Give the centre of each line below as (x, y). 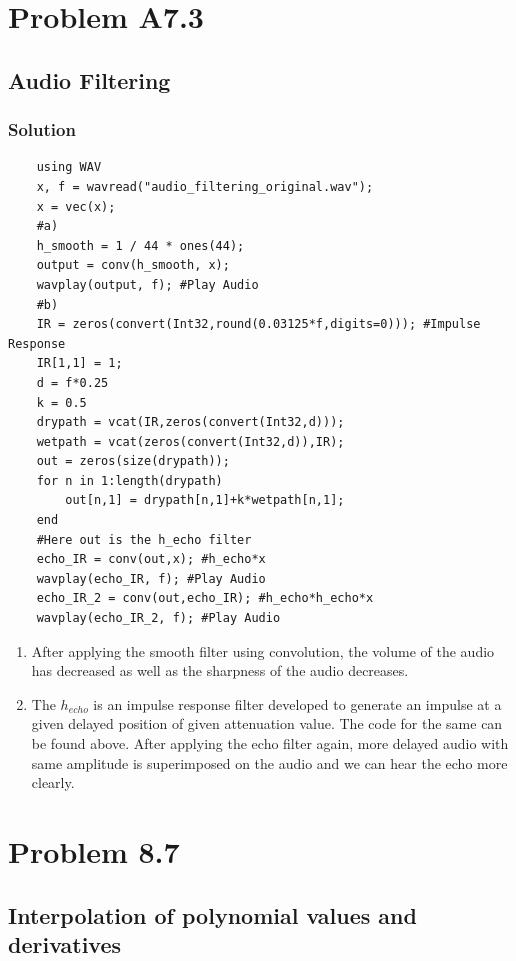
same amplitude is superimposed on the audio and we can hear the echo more (269, 762)
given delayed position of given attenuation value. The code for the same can (267, 723)
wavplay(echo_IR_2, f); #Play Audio (158, 618)
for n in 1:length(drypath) (129, 480)
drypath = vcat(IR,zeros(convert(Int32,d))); (190, 422)
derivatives (65, 943)
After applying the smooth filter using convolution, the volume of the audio (263, 650)
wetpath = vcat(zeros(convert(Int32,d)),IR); (190, 441)
